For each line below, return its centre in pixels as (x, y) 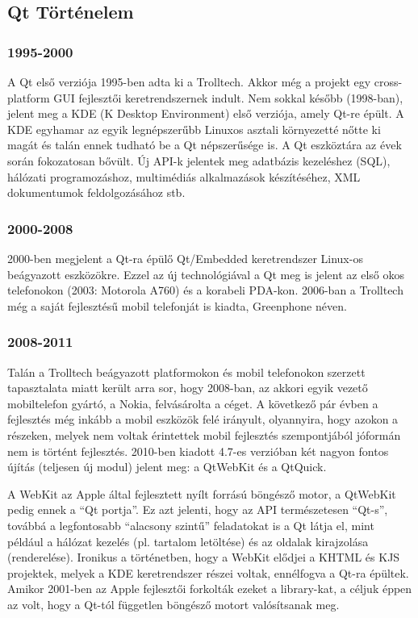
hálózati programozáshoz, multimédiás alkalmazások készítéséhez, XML (184, 176)
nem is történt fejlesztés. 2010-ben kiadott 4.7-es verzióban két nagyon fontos (198, 451)
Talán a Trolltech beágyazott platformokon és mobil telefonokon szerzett (186, 372)
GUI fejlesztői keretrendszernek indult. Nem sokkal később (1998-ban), (228, 97)
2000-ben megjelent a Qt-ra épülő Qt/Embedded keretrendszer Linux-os (185, 258)
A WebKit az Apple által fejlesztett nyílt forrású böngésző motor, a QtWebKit (202, 493)
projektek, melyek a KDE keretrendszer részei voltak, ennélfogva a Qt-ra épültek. (208, 572)
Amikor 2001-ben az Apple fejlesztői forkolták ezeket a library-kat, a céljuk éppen (210, 589)
